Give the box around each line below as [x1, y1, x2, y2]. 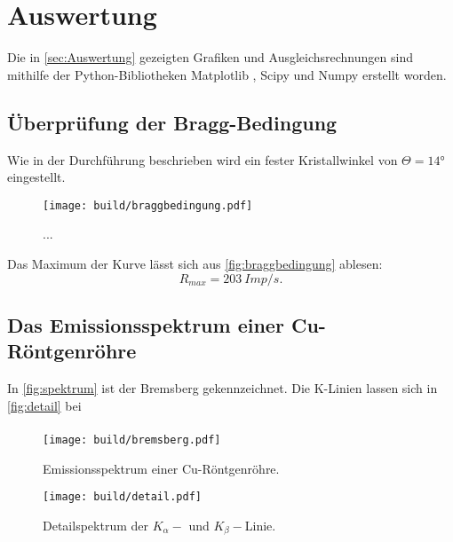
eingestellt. [7, 168, 66, 186]
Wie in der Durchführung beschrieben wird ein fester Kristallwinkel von [7, 150, 398, 169]
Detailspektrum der [43, 515, 148, 534]
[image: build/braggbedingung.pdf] [43, 199, 253, 212]
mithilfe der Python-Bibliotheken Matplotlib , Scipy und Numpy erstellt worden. [7, 65, 447, 83]
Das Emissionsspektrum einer [7, 310, 284, 338]
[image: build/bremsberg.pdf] [43, 433, 221, 446]
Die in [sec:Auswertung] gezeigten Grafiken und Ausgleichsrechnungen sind [7, 48, 413, 67]
